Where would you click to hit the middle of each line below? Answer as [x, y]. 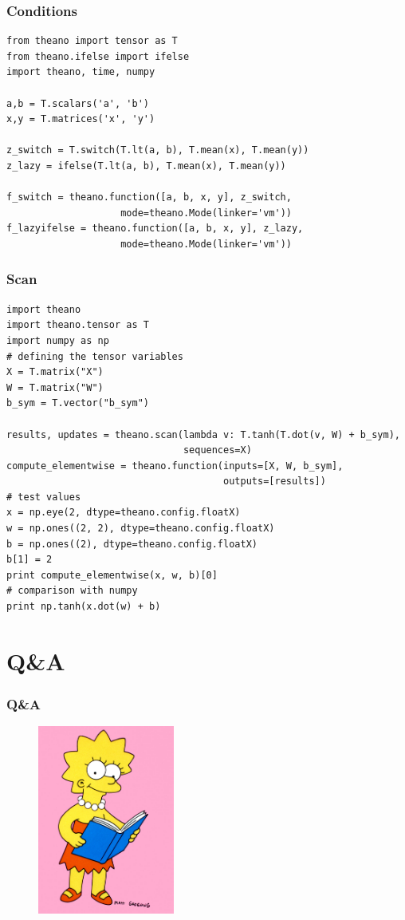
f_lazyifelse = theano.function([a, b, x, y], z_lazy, [155, 229]
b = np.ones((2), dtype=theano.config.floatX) [132, 544]
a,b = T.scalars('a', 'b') [78, 103]
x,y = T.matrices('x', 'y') [81, 119]
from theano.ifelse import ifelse [98, 56]
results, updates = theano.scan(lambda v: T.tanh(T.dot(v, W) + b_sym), [203, 434]
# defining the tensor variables [95, 356]
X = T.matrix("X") [55, 372]
